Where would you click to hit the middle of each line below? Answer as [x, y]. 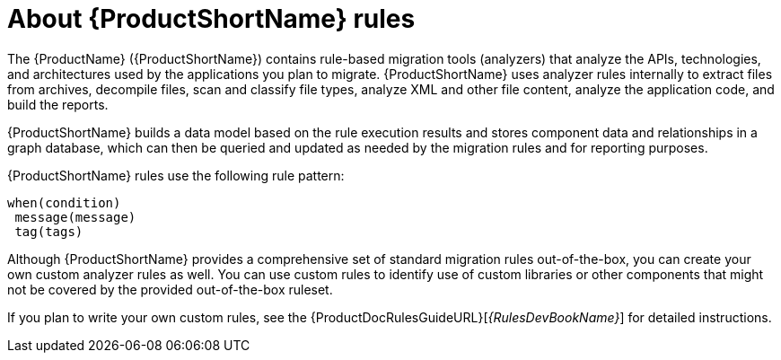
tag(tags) [49, 231]
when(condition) [64, 202]
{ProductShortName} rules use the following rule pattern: [176, 175]
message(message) [75, 217]
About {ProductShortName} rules [211, 19]
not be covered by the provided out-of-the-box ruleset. [170, 289]
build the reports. [58, 104]
